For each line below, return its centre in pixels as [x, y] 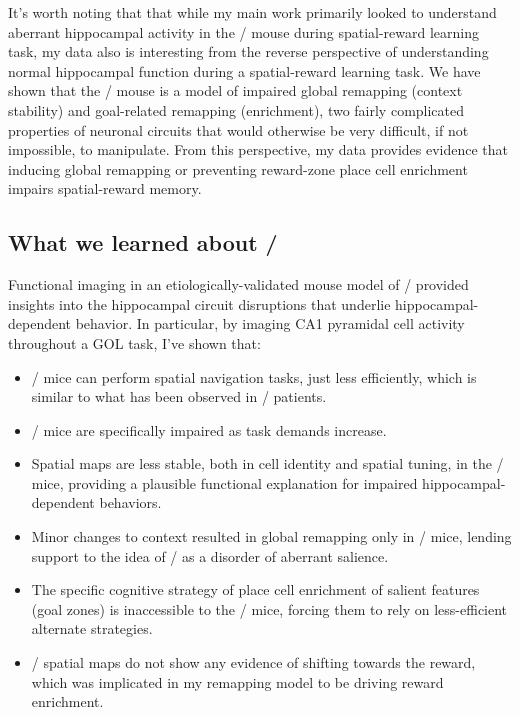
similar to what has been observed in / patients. [179, 396]
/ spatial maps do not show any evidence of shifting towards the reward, [253, 662]
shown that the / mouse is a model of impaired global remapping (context [235, 90]
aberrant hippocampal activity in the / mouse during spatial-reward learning [244, 31]
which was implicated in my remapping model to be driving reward [237, 681]
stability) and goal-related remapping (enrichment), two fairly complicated [236, 109]
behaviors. [130, 502]
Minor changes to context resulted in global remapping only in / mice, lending [271, 536]
